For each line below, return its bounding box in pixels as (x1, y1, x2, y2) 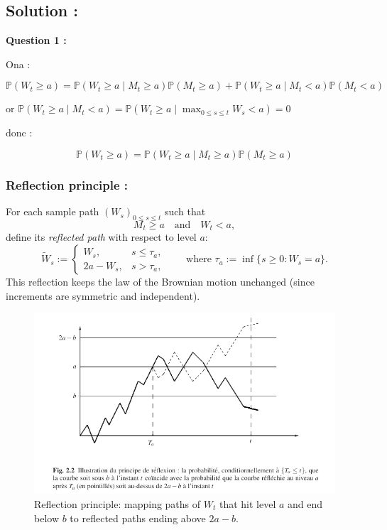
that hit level (219, 497, 276, 512)
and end (288, 497, 323, 512)
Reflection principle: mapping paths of (34, 497, 201, 512)
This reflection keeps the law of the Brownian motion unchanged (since (6, 274, 315, 289)
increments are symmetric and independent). (6, 288, 200, 303)
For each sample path (6, 204, 99, 219)
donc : (6, 125, 33, 140)
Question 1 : (6, 33, 67, 48)
